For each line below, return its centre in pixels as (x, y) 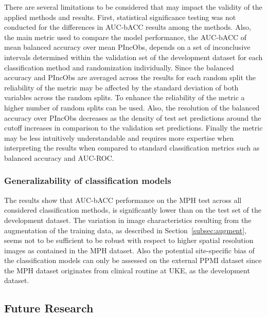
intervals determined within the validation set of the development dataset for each (133, 57)
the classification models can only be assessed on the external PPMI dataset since (133, 260)
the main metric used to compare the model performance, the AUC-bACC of (126, 37)
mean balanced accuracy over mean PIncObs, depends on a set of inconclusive (127, 47)
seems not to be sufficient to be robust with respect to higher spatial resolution (129, 240)
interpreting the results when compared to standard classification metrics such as (132, 148)
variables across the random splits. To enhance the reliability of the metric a (124, 97)
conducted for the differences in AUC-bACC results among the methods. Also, (128, 27)
